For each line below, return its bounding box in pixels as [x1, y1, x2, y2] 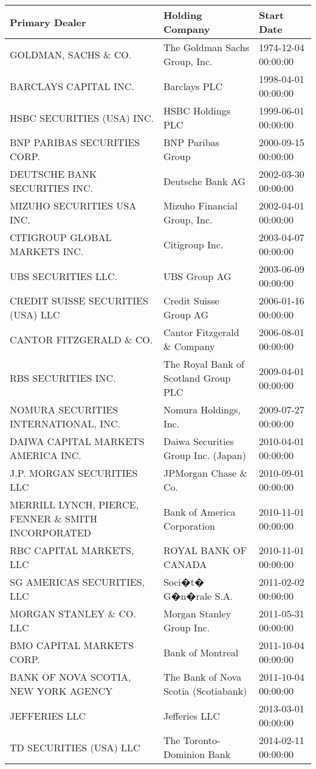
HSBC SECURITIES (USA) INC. [10, 110, 154, 125]
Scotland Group [163, 371, 231, 385]
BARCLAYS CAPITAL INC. [10, 79, 134, 93]
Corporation [163, 518, 215, 533]
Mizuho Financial [163, 198, 238, 212]
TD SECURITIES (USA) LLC [10, 740, 140, 754]
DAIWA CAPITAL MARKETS [10, 434, 145, 448]
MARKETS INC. [10, 244, 84, 258]
